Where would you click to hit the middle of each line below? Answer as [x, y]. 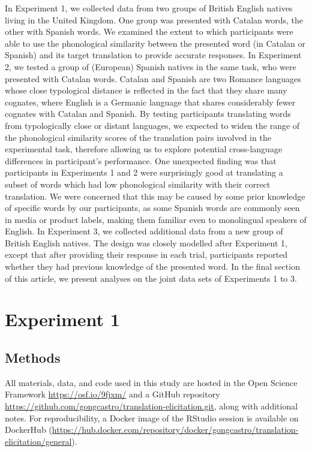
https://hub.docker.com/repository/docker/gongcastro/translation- [175, 430]
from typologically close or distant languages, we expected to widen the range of [152, 125]
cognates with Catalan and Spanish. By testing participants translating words [148, 114]
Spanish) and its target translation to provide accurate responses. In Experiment [153, 55]
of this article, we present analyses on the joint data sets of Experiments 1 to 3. [151, 278]
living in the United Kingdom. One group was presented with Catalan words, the [154, 19]
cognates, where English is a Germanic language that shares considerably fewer [150, 102]
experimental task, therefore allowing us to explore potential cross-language [144, 149]
